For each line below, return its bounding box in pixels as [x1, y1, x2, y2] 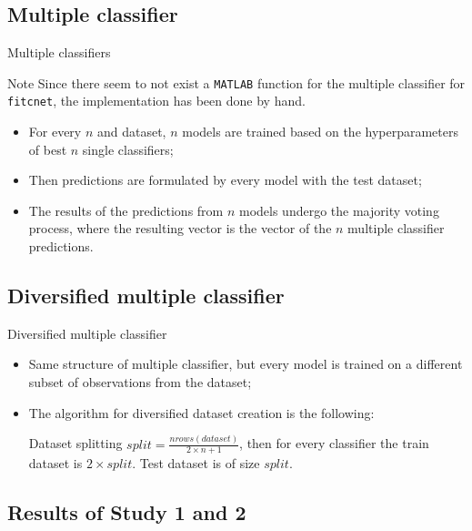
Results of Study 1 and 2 [7, 498, 246, 526]
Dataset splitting [28, 434, 123, 453]
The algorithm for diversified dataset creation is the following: [28, 403, 375, 422]
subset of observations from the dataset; [28, 373, 252, 392]
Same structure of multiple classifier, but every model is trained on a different [28, 354, 463, 373]
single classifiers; [82, 139, 174, 158]
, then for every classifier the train [239, 434, 429, 453]
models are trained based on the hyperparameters [182, 122, 458, 141]
